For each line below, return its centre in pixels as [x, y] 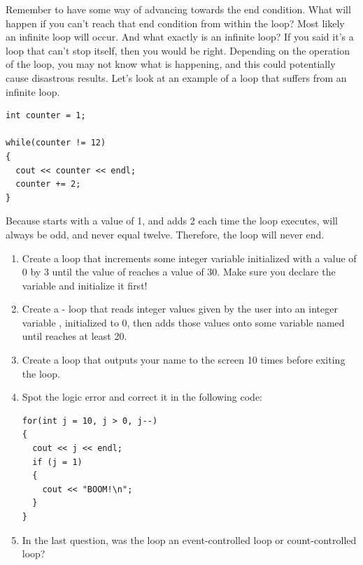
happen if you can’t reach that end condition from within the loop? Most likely [175, 23]
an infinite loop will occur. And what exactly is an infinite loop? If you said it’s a [180, 37]
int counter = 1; [46, 116]
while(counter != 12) [56, 143]
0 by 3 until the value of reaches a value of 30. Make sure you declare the [179, 272]
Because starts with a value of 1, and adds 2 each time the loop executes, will [172, 221]
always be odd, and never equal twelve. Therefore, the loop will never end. [165, 234]
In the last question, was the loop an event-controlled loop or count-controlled [189, 539]
